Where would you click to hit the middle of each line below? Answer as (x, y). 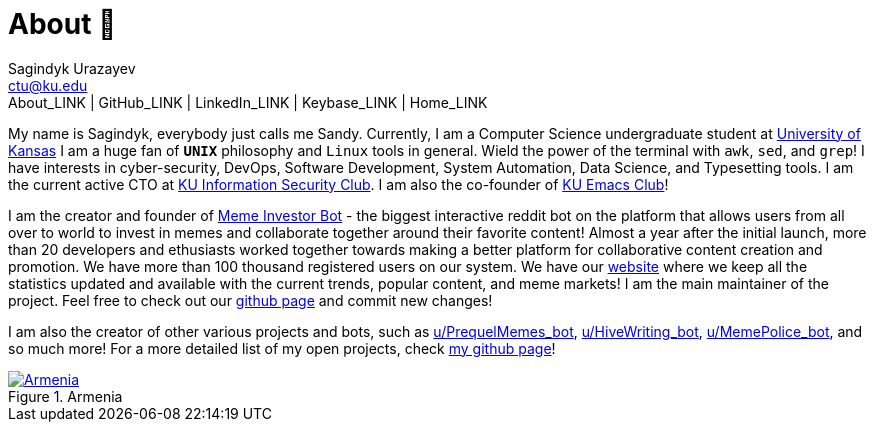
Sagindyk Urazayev (72, 68)
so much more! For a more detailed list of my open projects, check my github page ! (282, 348)
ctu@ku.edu (48, 85)
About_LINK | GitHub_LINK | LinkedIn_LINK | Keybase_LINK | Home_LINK (248, 102)
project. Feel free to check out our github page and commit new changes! (250, 300)
